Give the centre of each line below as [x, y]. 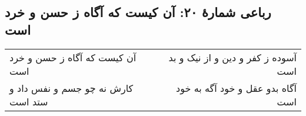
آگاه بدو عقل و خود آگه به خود [236, 88]
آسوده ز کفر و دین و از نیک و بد [232, 57]
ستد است [29, 101]
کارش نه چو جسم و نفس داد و [71, 88]
